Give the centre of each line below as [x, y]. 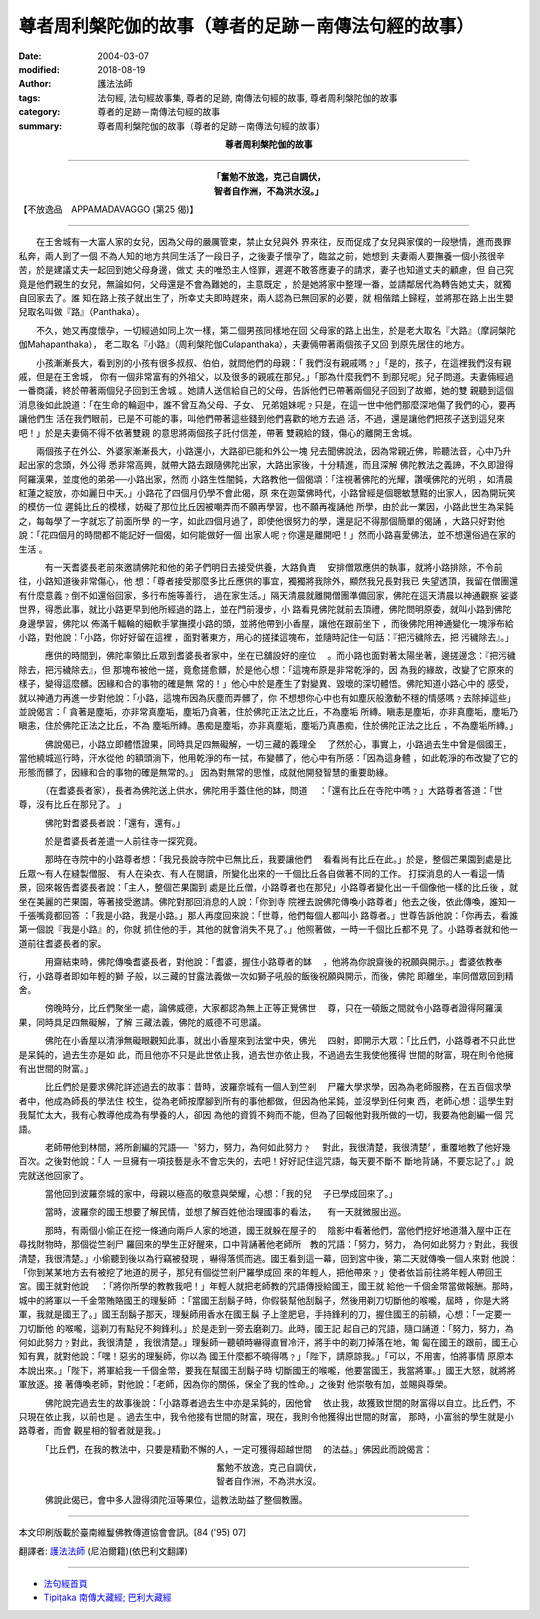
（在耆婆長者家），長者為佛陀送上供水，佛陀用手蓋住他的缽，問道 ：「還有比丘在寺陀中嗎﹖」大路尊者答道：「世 [273, 790]
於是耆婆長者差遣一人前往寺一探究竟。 [123, 841]
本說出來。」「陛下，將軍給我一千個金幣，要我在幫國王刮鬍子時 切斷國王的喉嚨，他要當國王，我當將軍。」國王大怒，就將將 [267, 1370]
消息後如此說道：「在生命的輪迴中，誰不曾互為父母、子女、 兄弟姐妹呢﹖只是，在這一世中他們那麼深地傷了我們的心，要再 [267, 404]
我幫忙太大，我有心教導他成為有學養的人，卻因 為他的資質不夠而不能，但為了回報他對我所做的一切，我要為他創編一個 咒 [266, 1115]
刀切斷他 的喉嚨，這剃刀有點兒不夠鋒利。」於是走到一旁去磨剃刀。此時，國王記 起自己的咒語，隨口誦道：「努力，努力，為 [266, 1328]
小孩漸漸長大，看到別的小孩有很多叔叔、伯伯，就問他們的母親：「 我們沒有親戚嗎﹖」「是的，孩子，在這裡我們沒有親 [273, 362]
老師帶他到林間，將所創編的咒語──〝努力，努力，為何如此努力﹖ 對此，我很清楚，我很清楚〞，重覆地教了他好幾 [277, 1147]
